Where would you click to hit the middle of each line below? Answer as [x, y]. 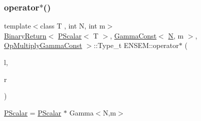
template [18, 26]
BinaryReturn [25, 35]
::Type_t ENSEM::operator [136, 45]
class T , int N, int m [73, 26]
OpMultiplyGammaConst [43, 45]
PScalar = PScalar [33, 112]
